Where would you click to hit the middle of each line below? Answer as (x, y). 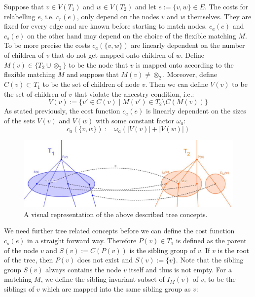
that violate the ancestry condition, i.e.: (134, 93)
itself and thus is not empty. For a (180, 269)
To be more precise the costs (47, 45)
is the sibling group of (163, 250)
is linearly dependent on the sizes (196, 111)
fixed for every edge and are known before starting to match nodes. (106, 26)
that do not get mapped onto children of (113, 55)
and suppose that (93, 74)
